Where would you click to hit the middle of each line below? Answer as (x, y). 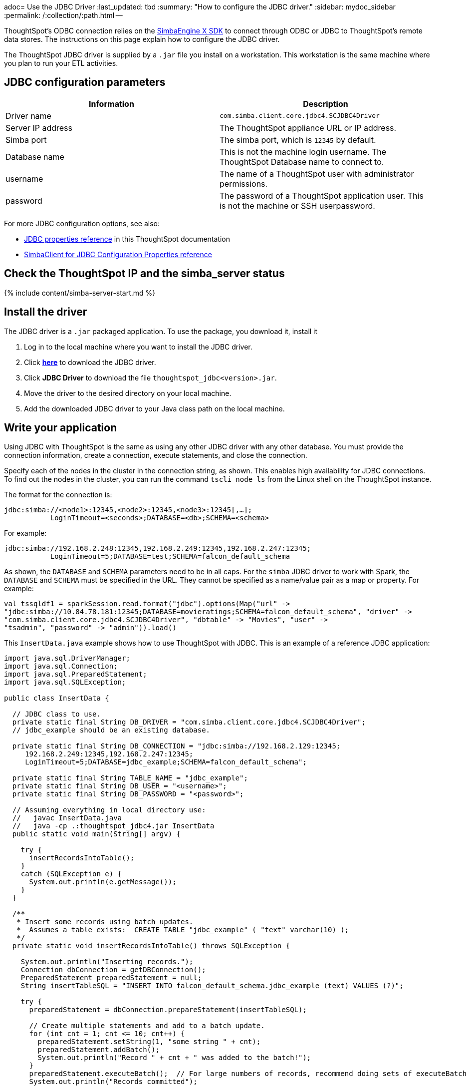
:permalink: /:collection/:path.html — (63, 15)
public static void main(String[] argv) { (97, 834)
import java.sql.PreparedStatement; (76, 674)
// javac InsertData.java (67, 818)
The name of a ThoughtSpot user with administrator (317, 174)
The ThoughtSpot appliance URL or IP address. (308, 128)
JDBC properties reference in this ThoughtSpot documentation (127, 239)
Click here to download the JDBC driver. (90, 362)
